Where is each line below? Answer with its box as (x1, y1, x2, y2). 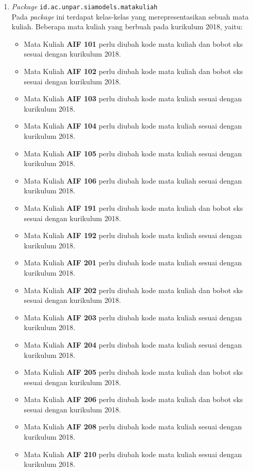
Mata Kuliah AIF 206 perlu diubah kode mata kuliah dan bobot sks (24, 394, 243, 405)
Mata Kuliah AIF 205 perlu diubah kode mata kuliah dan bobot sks (24, 367, 243, 377)
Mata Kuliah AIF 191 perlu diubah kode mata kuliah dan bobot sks (24, 202, 243, 213)
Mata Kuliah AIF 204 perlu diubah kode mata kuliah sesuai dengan (24, 339, 242, 350)
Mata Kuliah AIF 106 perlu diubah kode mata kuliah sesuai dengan (24, 175, 242, 186)
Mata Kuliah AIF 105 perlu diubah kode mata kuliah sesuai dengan (24, 148, 242, 158)
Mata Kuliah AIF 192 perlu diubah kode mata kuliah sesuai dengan (24, 230, 242, 241)
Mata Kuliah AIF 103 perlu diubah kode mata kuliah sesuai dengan (24, 93, 242, 104)
